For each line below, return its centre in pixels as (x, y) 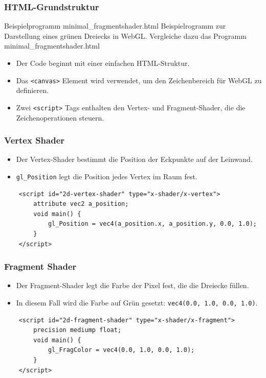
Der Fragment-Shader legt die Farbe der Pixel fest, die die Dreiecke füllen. (132, 285)
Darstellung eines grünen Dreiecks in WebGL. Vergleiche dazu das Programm (125, 36)
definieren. (32, 90)
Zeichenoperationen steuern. (60, 117)
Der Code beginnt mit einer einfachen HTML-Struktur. (103, 63)
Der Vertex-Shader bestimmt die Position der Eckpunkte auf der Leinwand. (134, 159)
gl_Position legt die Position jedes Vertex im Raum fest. (107, 176)
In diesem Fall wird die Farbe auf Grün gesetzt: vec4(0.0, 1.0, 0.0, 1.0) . (137, 302)
